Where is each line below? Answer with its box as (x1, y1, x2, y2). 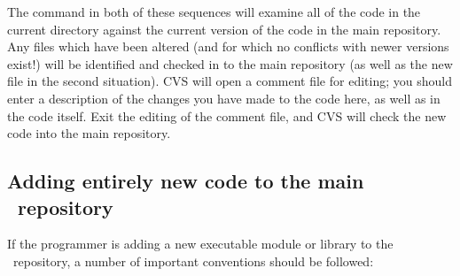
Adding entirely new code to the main (7, 167, 364, 195)
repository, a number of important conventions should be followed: (12, 251, 374, 270)
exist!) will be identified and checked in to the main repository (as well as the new (7, 54, 453, 73)
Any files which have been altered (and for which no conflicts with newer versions (7, 37, 449, 56)
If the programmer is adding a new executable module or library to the (7, 234, 394, 253)
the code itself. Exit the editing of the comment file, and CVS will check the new (7, 106, 447, 125)
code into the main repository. (7, 124, 171, 142)
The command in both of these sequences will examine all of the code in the (7, 3, 421, 20)
